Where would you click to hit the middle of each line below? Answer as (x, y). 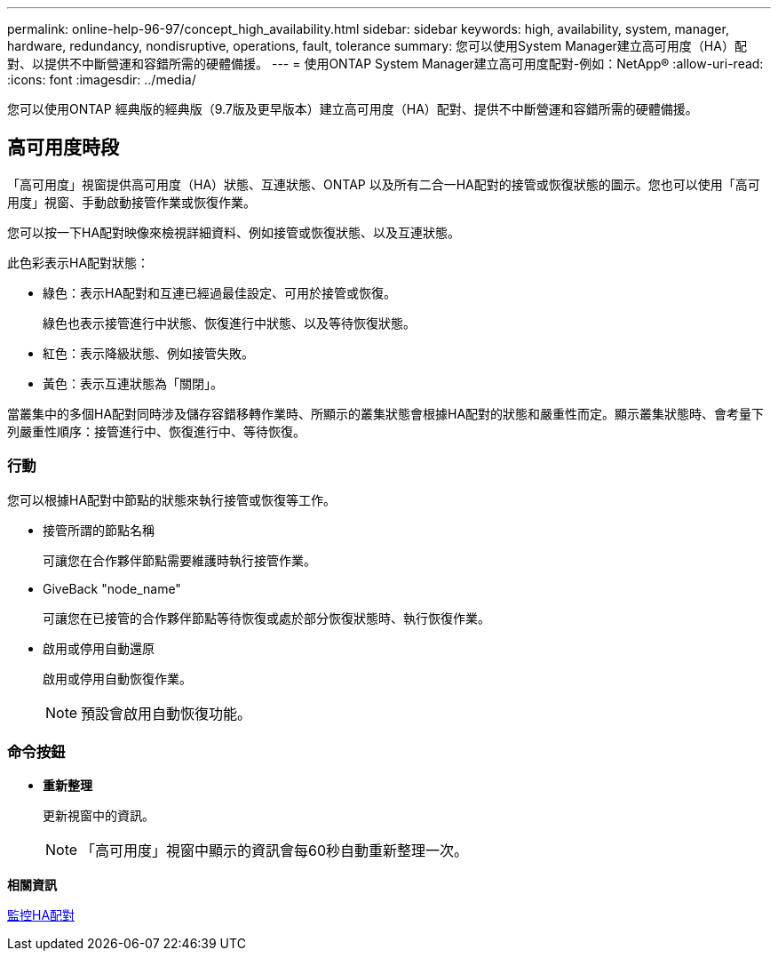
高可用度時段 (63, 148)
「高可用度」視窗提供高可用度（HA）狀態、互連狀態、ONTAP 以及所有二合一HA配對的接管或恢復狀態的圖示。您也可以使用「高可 (384, 184)
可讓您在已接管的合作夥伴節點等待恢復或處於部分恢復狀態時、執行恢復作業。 (266, 618)
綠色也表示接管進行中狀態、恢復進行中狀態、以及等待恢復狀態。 (229, 323)
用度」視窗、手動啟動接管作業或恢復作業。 (131, 202)
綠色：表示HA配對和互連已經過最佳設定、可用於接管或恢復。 (220, 292)
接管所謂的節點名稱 (99, 530)
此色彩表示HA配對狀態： (79, 262)
